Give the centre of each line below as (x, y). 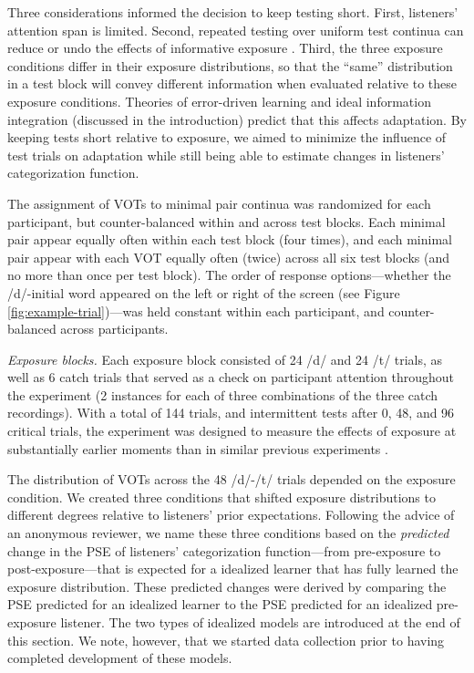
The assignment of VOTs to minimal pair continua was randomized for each (219, 203)
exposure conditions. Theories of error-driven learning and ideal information (219, 101)
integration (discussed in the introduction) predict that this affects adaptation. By (237, 119)
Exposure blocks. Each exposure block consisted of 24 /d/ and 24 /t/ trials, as (225, 359)
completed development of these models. (120, 658)
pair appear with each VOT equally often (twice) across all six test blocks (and (229, 257)
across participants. (114, 329)
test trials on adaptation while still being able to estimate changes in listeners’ (226, 155)
